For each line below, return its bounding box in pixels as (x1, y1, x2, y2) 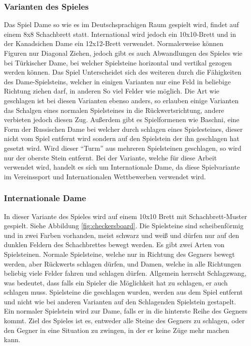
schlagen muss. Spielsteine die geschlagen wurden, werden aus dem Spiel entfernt (4, 287, 243, 297)
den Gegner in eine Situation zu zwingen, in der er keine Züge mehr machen (4, 325, 229, 335)
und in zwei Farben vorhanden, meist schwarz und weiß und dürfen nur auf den (4, 230, 239, 240)
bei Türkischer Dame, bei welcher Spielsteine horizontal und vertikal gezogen (4, 57, 232, 67)
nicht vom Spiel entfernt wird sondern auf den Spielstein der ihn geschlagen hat (4, 133, 239, 143)
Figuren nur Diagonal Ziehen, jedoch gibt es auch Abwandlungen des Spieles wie (4, 48, 243, 58)
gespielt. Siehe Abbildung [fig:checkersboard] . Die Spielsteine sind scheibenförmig (4, 220, 244, 231)
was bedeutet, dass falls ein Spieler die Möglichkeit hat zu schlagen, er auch (4, 277, 228, 287)
